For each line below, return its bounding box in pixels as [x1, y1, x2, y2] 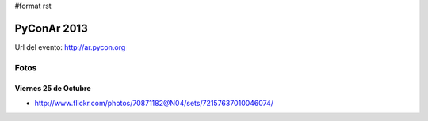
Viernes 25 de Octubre [14, 84, 91, 93]
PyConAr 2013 [14, 21, 88, 35]
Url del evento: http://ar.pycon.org [14, 42, 126, 51]
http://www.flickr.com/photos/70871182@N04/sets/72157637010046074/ [34, 98, 273, 108]
